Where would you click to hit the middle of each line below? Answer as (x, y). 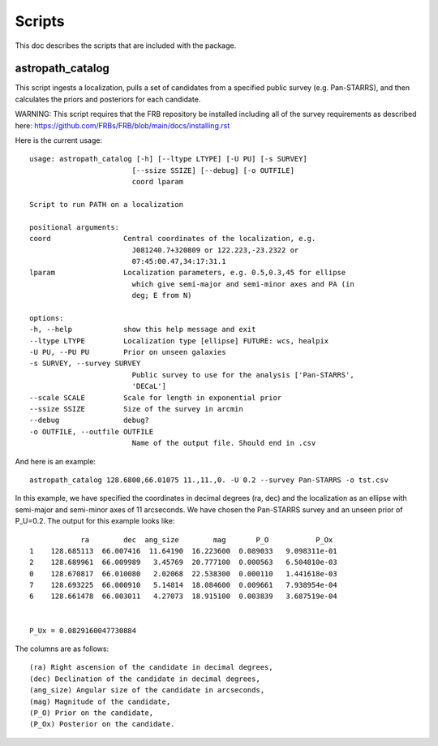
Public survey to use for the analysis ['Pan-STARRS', (243, 375)
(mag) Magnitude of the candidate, (100, 701)
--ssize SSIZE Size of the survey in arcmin (136, 409)
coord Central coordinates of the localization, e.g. (173, 239)
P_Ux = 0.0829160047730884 (83, 630)
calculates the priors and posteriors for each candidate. (108, 99)
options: (47, 318)
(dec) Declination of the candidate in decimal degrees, (145, 679)
